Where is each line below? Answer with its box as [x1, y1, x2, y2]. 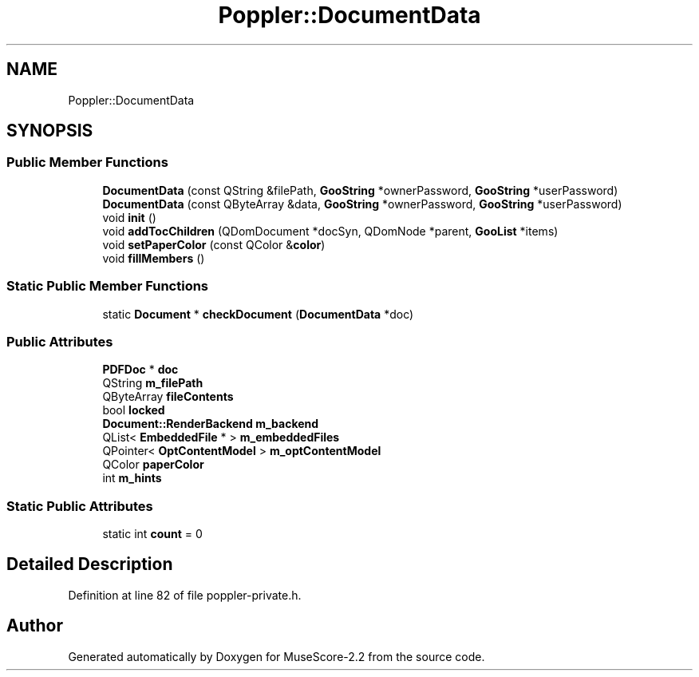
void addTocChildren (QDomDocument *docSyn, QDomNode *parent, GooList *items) [102, 224, 559, 238]
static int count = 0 [102, 527, 203, 541]
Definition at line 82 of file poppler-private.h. [68, 588, 302, 602]
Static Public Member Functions [6, 278, 209, 295]
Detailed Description [6, 554, 173, 575]
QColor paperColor [102, 457, 204, 472]
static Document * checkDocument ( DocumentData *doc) [102, 307, 414, 321]
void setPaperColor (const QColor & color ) [102, 237, 326, 251]
